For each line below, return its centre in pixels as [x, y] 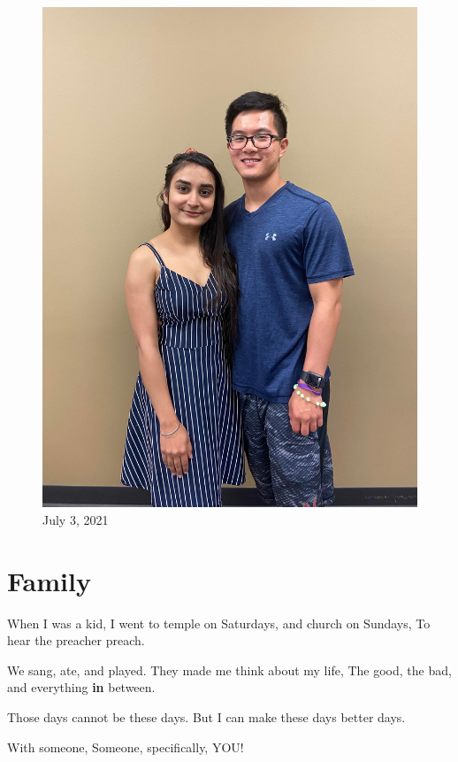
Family [49, 580]
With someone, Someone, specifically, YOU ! [126, 747]
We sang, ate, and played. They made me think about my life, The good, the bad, [229, 670]
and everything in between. [81, 687]
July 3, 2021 [76, 519]
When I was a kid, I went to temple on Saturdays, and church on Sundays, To [219, 623]
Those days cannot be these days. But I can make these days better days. [206, 717]
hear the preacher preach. [76, 640]
